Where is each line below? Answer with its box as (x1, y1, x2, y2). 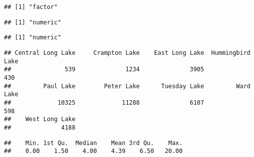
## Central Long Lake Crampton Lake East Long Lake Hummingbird (4, 49, 251, 56)
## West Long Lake (4, 116, 76, 123)
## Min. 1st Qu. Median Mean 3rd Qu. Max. (4, 139, 183, 147)
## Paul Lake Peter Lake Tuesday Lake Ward (4, 82, 251, 90)
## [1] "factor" (4, 3, 58, 10)
